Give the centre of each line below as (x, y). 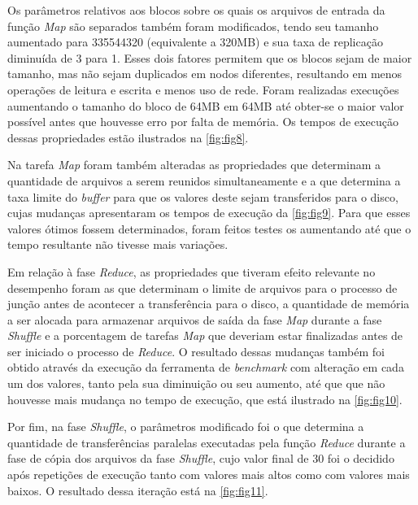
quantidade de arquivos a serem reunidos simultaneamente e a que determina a (204, 180)
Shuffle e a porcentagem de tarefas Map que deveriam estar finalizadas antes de (205, 335)
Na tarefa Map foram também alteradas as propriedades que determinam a (194, 165)
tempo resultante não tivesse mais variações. (118, 244)
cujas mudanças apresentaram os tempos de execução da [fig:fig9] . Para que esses (209, 213)
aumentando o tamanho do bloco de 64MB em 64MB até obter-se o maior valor (206, 105)
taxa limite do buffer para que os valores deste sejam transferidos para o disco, (203, 196)
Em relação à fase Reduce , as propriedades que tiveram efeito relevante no (192, 271)
